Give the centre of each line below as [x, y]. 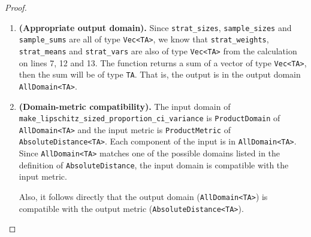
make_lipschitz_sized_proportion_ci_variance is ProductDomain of [150, 118]
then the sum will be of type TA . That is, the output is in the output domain [160, 74]
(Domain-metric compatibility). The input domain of [125, 106]
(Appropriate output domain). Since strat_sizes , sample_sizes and [155, 27]
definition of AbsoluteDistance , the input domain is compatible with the [154, 164]
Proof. [16, 7]
